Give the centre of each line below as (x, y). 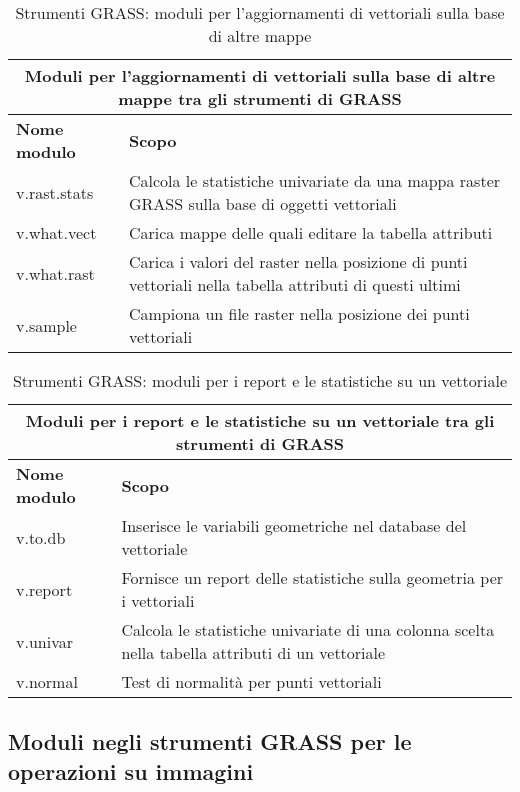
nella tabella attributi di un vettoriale (253, 652)
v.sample (46, 325)
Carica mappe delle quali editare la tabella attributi (310, 232)
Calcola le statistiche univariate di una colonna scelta (308, 629)
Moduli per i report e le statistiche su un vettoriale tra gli (260, 420)
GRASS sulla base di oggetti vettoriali (262, 203)
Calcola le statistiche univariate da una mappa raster (314, 180)
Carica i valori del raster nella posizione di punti (298, 261)
